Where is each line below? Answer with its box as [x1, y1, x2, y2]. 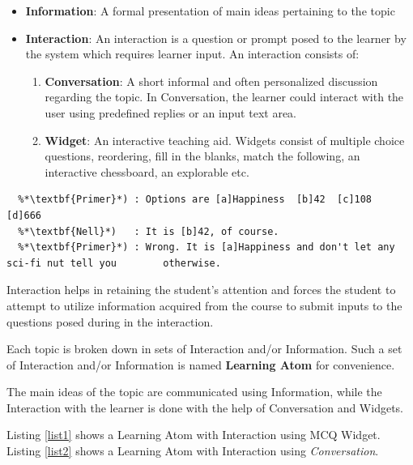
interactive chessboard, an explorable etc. [45, 163, 249, 180]
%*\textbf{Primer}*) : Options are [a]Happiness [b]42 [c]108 [18, 194, 373, 206]
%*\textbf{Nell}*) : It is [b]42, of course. [18, 225, 279, 237]
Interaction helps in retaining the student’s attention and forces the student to [6, 281, 396, 298]
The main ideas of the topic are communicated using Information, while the [6, 383, 382, 400]
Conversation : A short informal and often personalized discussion [45, 72, 378, 89]
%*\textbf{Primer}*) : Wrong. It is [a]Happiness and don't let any [18, 241, 395, 254]
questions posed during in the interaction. [6, 313, 214, 330]
